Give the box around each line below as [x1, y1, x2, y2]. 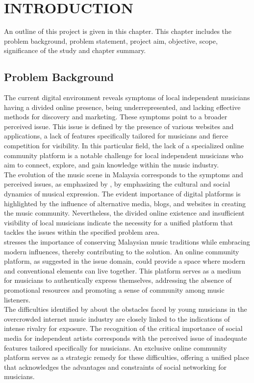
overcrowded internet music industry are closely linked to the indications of [4, 313, 230, 324]
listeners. [4, 294, 30, 304]
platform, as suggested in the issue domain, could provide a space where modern [4, 256, 246, 266]
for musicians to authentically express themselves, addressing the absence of [4, 275, 232, 285]
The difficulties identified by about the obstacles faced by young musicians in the [4, 304, 247, 314]
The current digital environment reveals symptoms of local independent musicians [4, 92, 250, 103]
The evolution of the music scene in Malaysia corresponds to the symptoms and [4, 169, 243, 179]
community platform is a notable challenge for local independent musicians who [4, 150, 243, 160]
